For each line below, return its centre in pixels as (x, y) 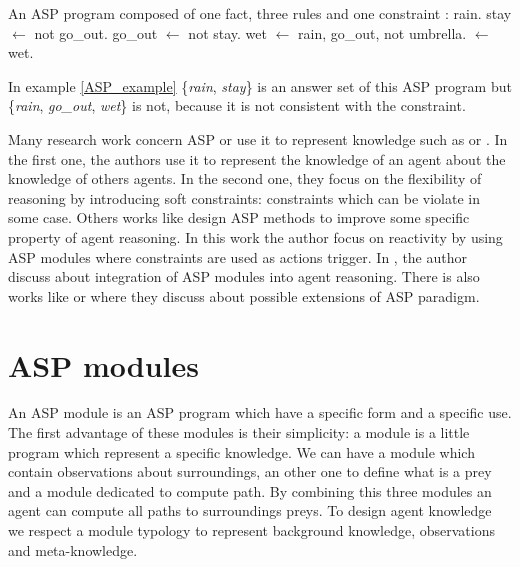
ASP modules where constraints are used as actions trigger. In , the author (237, 256)
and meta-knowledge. (73, 549)
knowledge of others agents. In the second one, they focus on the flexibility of (245, 178)
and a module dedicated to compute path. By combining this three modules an (250, 490)
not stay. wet (227, 32)
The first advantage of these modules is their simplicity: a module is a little (239, 432)
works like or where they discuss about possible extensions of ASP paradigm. (244, 295)
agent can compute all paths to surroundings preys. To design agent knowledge (250, 510)
